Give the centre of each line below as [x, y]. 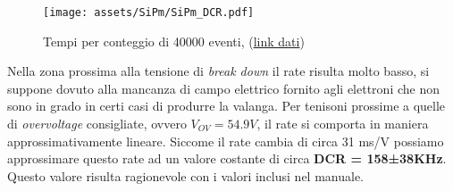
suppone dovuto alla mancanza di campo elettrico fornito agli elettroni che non [223, 88]
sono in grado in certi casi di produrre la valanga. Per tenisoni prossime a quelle [226, 106]
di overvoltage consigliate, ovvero [97, 124]
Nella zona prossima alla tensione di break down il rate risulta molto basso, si [218, 71]
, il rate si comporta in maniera [343, 124]
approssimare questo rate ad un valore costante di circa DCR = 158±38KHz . [227, 158]
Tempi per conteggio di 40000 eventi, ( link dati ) [174, 41]
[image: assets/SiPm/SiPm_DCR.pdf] [149, 12]
